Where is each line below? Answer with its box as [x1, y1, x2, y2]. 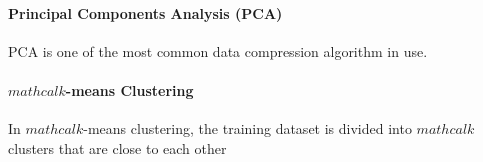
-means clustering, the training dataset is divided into [83, 118, 412, 139]
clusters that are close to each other [8, 137, 227, 158]
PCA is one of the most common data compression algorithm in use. [8, 40, 428, 61]
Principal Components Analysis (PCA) [8, 2, 283, 23]
